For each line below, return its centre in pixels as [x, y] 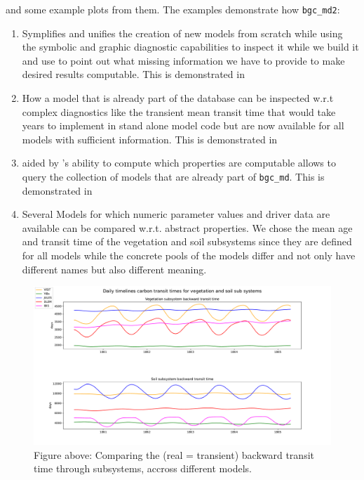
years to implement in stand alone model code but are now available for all [183, 125]
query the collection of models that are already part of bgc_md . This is [173, 176]
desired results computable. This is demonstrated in [133, 74]
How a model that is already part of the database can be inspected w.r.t [178, 98]
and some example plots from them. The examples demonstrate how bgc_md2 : [173, 9]
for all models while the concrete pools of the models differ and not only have [189, 255]
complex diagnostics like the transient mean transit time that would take [179, 111]
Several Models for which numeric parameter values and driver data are [176, 214]
